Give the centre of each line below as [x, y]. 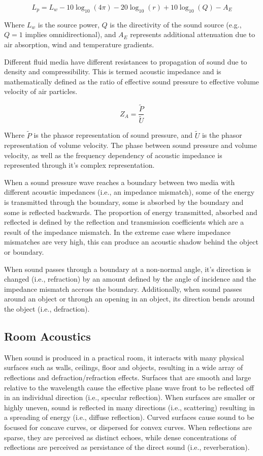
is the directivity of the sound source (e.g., [176, 24]
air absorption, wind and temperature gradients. [79, 44]
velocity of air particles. [41, 91]
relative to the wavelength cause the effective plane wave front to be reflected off [129, 387]
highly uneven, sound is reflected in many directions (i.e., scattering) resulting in [130, 407]
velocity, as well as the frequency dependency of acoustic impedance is [113, 155]
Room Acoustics [47, 336]
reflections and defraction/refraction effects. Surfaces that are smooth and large [128, 377]
